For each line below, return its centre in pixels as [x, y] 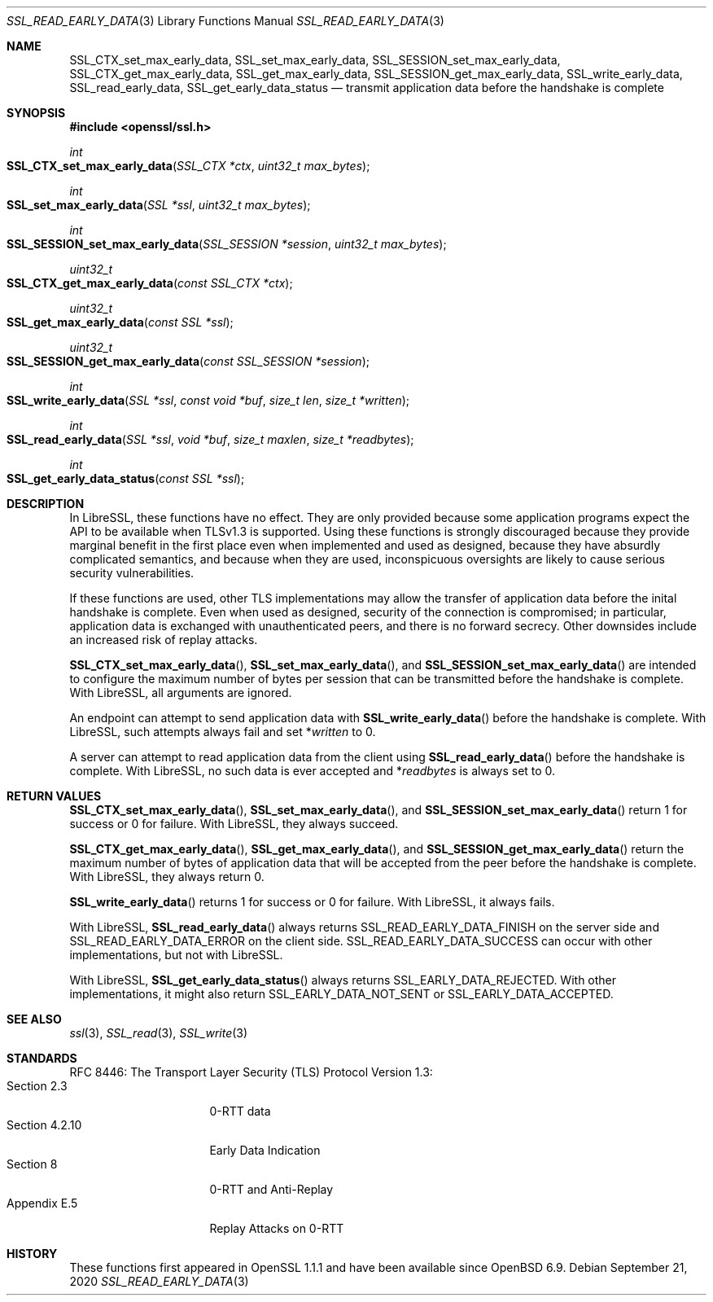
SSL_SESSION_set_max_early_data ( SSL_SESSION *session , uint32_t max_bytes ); [227, 244]
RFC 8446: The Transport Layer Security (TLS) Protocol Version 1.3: [251, 1072]
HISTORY [32, 1254]
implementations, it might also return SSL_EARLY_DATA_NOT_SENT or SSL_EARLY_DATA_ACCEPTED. [341, 994]
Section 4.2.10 [44, 1125]
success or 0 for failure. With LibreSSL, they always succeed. [234, 824]
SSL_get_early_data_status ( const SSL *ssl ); [126, 478]
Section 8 [32, 1164]
